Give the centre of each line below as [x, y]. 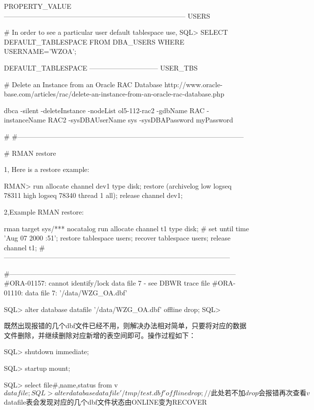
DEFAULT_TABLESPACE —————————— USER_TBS [101, 67]
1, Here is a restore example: [47, 169]
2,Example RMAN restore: [44, 211]
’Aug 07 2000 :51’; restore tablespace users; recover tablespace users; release [117, 238]
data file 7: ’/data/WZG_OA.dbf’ [76, 293]
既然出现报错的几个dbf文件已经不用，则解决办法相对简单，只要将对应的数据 [125, 326]
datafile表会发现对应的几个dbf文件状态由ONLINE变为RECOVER [105, 402]
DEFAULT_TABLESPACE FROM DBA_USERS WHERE [94, 41]
